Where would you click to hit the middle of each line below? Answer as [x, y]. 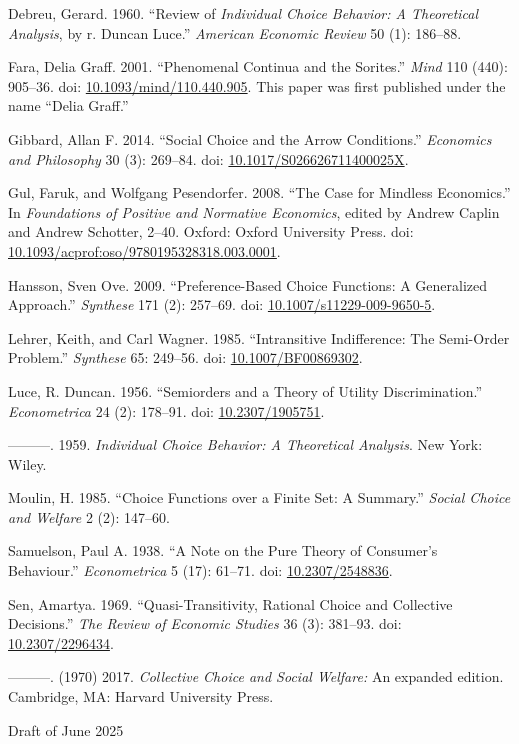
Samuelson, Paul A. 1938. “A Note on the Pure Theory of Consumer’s [223, 550]
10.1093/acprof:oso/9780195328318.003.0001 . [144, 250]
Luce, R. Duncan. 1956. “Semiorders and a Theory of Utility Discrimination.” [245, 390]
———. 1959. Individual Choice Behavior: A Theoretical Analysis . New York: [245, 444]
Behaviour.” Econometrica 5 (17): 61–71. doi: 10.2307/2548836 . [200, 570]
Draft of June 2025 [66, 729]
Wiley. [27, 463]
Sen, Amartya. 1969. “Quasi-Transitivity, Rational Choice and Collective [230, 603]
